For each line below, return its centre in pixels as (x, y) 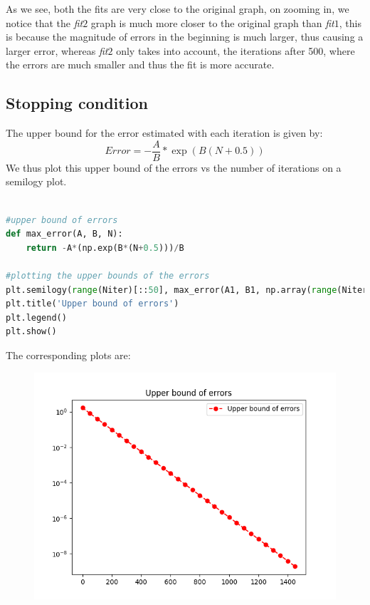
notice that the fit (44, 22)
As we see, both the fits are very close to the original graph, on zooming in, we (178, 9)
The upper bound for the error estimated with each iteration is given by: (164, 133)
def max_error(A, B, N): (64, 234)
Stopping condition (77, 103)
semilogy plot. (36, 181)
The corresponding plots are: (68, 355)
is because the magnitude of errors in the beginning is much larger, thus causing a (185, 37)
